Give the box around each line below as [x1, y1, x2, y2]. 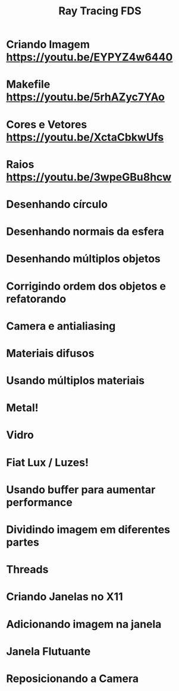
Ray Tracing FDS [58, 4, 142, 18]
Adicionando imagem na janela [6, 617, 162, 631]
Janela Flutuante [6, 644, 91, 658]
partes [6, 535, 40, 549]
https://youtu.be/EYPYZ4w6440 [6, 51, 173, 64]
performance [6, 495, 73, 509]
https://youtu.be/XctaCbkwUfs [6, 130, 164, 144]
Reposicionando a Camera [6, 672, 139, 685]
